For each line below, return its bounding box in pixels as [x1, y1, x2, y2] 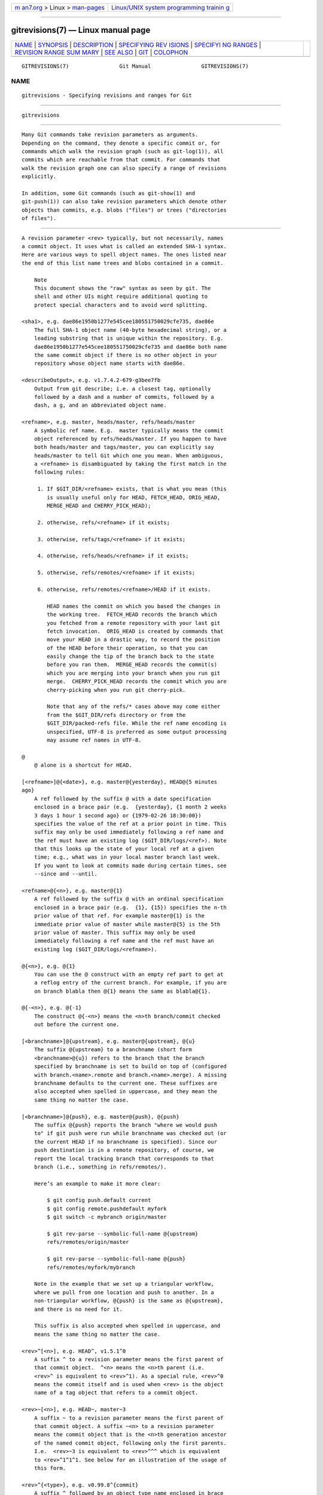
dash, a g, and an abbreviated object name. [33, 402, 167, 409]
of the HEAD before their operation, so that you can [47, 645, 208, 651]
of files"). [22, 215, 57, 222]
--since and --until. [33, 871, 98, 877]
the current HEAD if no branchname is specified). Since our [33, 1138, 218, 1145]
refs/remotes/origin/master [47, 1238, 129, 1246]
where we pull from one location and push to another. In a [33, 1289, 215, 1296]
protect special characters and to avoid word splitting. [33, 301, 208, 308]
